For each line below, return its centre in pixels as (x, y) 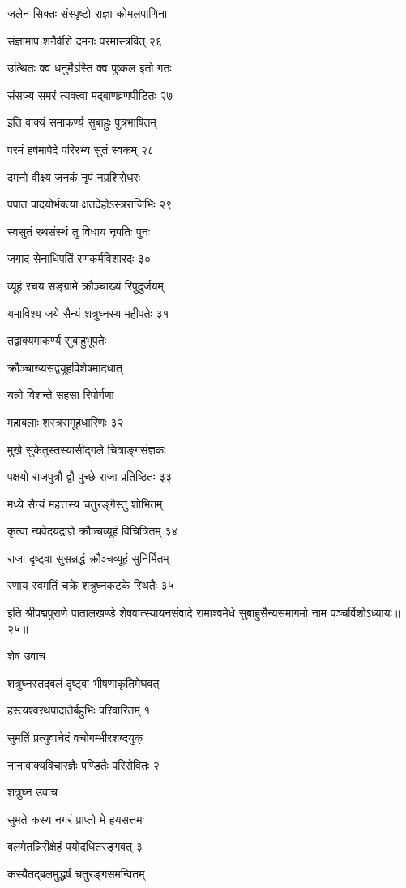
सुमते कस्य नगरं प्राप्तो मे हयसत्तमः (76, 819)
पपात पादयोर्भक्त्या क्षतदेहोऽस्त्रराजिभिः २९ (90, 204)
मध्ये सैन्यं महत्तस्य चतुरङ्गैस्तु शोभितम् (85, 503)
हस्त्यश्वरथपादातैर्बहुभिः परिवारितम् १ (79, 710)
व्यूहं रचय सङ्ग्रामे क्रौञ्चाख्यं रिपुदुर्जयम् (85, 285)
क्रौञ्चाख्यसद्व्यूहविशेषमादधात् (65, 367)
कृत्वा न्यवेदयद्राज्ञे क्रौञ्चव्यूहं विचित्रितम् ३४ (93, 531)
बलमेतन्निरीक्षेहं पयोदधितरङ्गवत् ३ (75, 846)
